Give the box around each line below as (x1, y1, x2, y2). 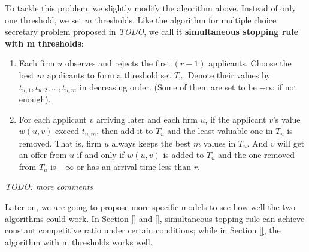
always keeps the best (111, 136, 191, 149)
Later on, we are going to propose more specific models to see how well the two (5, 201, 296, 213)
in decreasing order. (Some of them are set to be (79, 80, 257, 93)
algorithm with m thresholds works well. (5, 235, 153, 248)
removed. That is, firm (19, 136, 102, 149)
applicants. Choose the (208, 57, 292, 69)
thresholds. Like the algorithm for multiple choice (95, 13, 277, 26)
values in (203, 136, 236, 149)
